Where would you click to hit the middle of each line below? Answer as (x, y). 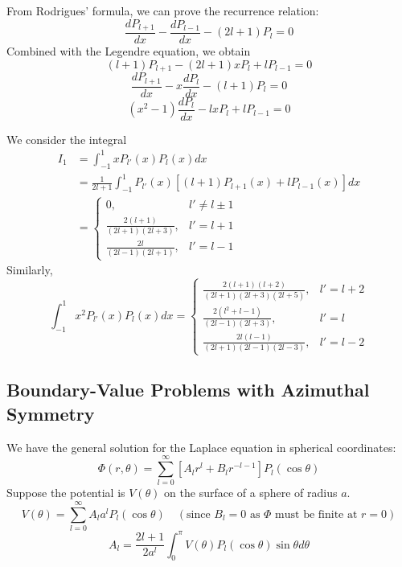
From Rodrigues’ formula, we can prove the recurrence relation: (163, 10)
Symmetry (51, 413)
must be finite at (316, 514)
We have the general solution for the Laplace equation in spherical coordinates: (201, 447)
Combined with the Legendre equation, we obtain (129, 51)
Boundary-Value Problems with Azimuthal (188, 390)
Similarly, (30, 270)
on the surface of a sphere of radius (251, 493)
